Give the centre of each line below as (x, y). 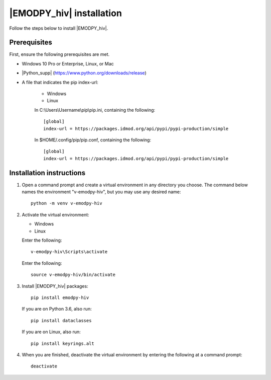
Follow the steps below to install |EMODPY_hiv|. (59, 28)
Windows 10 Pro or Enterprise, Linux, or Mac (68, 63)
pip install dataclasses (61, 320)
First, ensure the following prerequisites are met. (59, 54)
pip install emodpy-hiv (60, 297)
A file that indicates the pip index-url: (60, 82)
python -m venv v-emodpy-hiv (66, 203)
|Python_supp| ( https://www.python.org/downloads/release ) (84, 73)
